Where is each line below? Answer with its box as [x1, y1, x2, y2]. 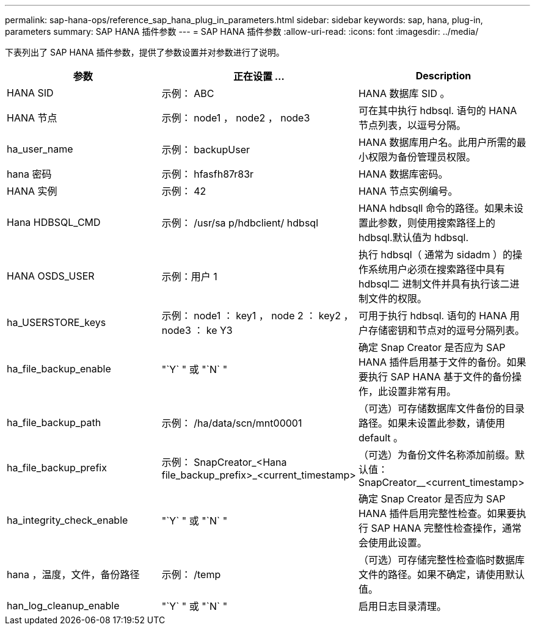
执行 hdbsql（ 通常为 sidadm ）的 [358, 248, 513, 261]
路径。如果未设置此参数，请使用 [358, 417, 505, 429]
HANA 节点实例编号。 [358, 185, 458, 197]
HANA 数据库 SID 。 [358, 87, 450, 100]
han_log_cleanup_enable [7, 599, 120, 612]
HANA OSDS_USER [7, 270, 95, 282]
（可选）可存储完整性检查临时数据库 [358, 554, 525, 566]
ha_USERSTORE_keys [7, 316, 106, 328]
